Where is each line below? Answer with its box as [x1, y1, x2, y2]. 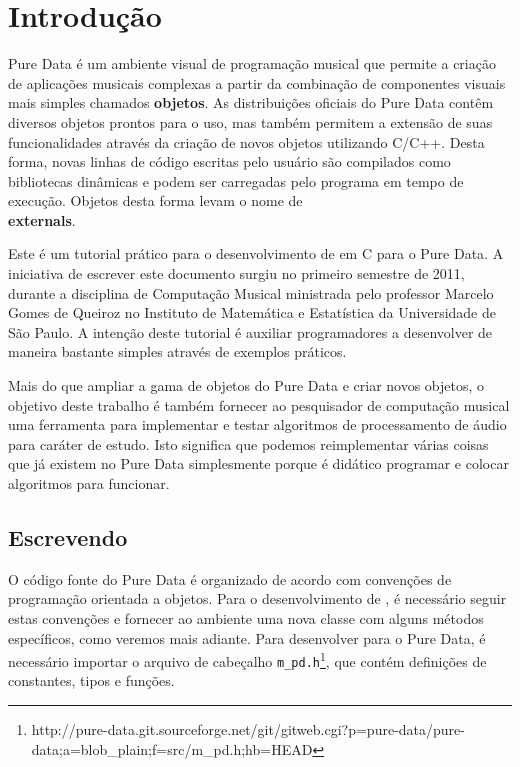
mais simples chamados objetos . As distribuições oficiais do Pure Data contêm [8, 92, 494, 113]
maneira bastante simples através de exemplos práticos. [8, 341, 347, 362]
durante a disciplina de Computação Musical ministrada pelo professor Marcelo [8, 282, 494, 303]
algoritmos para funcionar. [8, 473, 170, 493]
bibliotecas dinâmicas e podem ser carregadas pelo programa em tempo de [8, 170, 464, 191]
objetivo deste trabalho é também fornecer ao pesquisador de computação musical [8, 394, 510, 415]
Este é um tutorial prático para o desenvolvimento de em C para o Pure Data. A [8, 243, 504, 264]
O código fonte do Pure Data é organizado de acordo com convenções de [8, 568, 452, 589]
